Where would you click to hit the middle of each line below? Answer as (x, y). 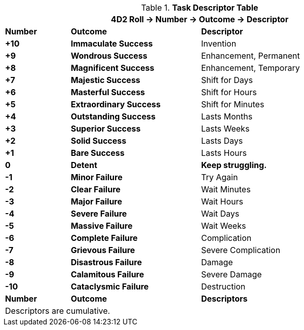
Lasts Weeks (225, 129)
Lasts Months (227, 116)
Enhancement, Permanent (250, 56)
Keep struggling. (234, 165)
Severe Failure (99, 214)
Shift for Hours (229, 92)
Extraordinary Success (116, 104)
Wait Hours (222, 201)
